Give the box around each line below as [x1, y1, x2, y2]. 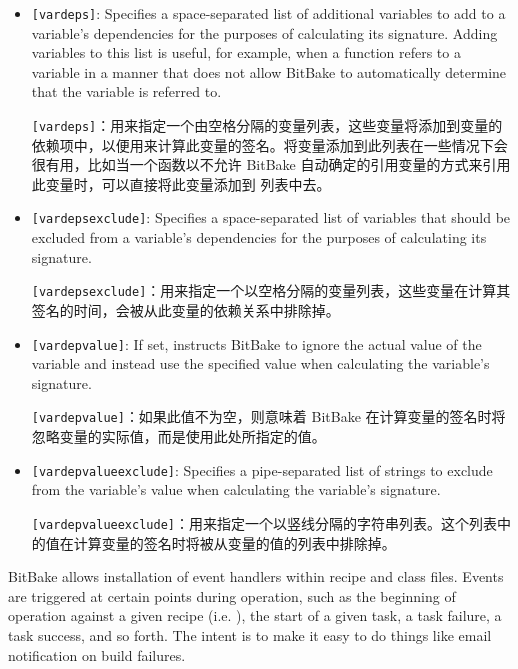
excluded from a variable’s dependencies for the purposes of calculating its [31, 227, 487, 248]
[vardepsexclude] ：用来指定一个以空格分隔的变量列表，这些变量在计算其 [31, 280, 511, 301]
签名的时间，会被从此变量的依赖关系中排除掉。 [31, 299, 340, 320]
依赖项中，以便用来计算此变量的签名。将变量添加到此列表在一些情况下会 [31, 134, 508, 155]
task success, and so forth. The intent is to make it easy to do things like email [8, 624, 492, 645]
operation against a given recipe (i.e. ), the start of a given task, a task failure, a [8, 605, 502, 626]
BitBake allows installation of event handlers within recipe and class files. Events [8, 566, 504, 587]
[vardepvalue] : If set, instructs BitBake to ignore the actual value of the [31, 333, 482, 354]
